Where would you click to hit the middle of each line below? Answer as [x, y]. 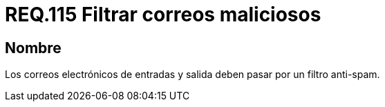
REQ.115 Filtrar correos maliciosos [163, 14]
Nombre [33, 48]
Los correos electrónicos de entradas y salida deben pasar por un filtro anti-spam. [192, 75]
